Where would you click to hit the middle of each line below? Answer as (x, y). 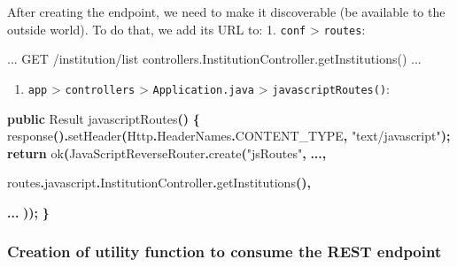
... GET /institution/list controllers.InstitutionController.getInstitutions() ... (214, 59)
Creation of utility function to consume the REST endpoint (225, 252)
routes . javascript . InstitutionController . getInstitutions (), (159, 183)
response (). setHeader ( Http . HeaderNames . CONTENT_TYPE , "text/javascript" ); (229, 136)
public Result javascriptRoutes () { (104, 118)
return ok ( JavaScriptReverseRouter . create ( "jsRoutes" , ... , (167, 153)
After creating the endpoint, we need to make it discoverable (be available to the (226, 11)
